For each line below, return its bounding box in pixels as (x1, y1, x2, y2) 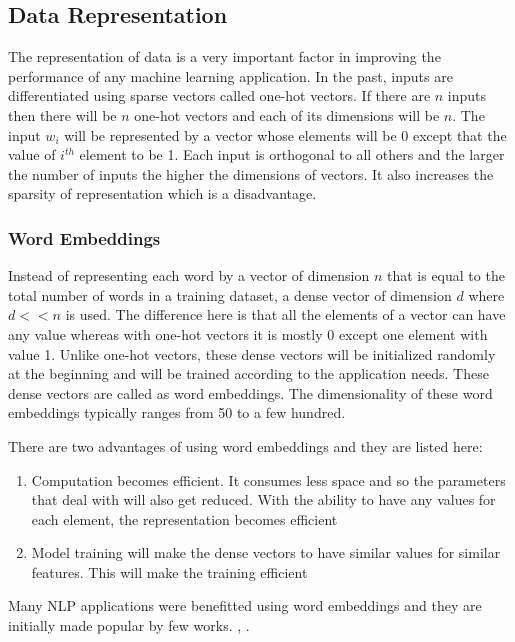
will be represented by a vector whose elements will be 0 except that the (64, 124, 507, 145)
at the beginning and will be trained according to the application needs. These (8, 363, 489, 384)
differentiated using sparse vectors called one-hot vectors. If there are (8, 85, 431, 106)
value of (8, 144, 56, 165)
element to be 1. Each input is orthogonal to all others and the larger (79, 144, 505, 165)
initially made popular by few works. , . (8, 615, 250, 636)
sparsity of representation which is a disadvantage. (8, 183, 317, 204)
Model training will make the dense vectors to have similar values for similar (31, 542, 501, 563)
